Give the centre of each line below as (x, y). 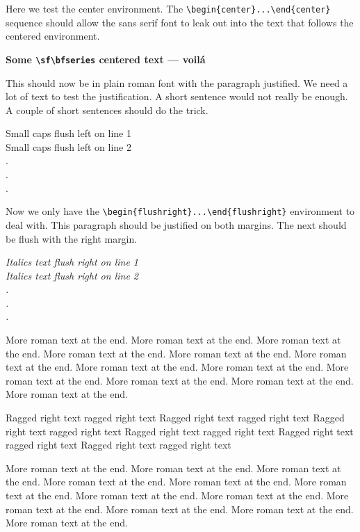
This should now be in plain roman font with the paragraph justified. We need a (177, 82)
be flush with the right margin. (72, 238)
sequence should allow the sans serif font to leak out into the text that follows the (180, 22)
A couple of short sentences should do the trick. (107, 110)
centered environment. (53, 36)
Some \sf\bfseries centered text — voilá (106, 59)
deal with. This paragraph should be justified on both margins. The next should (176, 224)
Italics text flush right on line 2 (72, 275)
